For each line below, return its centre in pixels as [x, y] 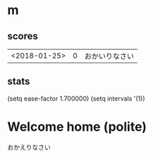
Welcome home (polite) [77, 127]
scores [23, 36]
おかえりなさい [29, 147]
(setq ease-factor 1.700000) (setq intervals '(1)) [76, 98]
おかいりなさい [109, 56]
